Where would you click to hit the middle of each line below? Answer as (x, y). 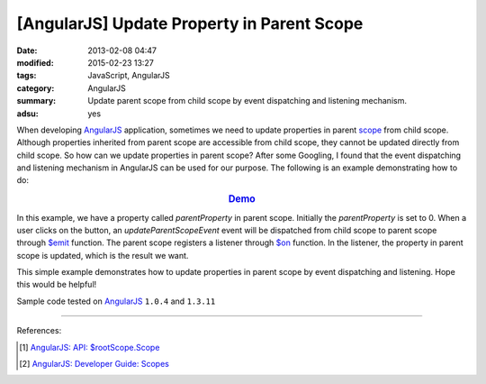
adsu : (28, 114)
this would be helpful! (57, 285)
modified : (35, 62)
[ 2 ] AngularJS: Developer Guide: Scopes (94, 364)
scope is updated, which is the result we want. (103, 255)
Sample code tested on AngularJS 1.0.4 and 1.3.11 (116, 301)
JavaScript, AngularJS (129, 76)
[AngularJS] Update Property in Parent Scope (190, 23)
